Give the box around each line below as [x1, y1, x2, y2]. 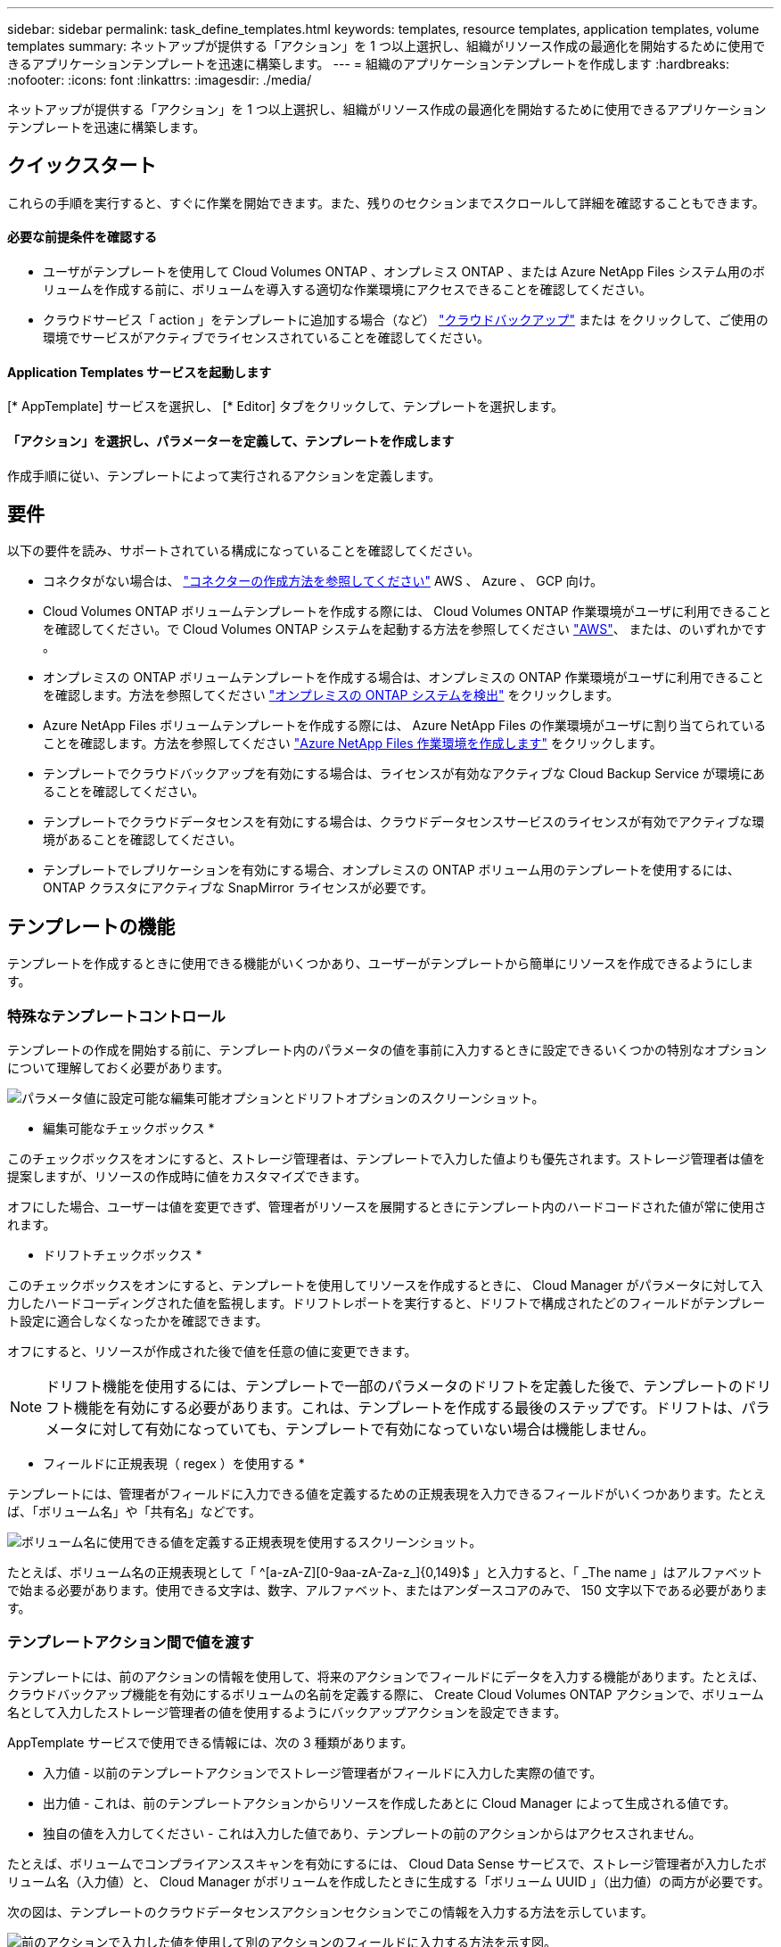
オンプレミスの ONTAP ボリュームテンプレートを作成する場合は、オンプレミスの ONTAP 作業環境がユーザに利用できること [43, 670, 764, 686]
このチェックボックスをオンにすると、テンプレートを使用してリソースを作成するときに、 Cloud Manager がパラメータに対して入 [7, 1277, 763, 1293]
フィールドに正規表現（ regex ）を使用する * [43, 1455, 305, 1471]
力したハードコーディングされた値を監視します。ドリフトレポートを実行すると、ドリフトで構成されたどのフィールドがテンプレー [7, 1294, 766, 1310]
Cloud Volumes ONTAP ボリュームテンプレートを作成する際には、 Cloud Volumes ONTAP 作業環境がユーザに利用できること [43, 604, 771, 620]
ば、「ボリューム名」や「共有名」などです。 [7, 1503, 261, 1519]
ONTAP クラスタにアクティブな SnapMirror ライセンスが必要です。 [43, 880, 433, 896]
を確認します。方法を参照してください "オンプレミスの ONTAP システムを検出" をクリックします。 [43, 687, 620, 703]
